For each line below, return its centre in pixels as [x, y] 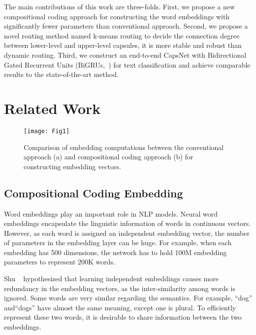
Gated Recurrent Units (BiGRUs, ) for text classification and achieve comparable [127, 64]
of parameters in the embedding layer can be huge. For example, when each [118, 242]
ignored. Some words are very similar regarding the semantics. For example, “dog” [128, 298]
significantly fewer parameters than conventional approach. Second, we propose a [126, 26]
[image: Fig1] [47, 131]
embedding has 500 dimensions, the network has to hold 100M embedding [115, 252]
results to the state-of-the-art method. [61, 74]
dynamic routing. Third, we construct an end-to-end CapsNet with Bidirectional [125, 55]
